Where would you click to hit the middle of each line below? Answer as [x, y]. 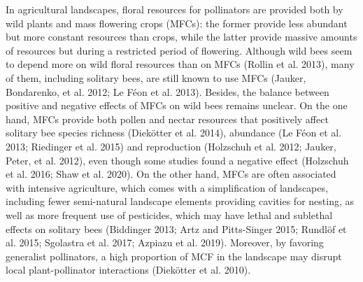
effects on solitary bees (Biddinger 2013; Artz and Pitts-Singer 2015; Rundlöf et [176, 228]
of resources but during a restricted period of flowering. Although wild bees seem [179, 50]
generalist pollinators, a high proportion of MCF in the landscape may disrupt [174, 256]
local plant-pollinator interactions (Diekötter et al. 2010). [128, 270]
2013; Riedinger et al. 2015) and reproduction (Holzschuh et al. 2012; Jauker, [171, 146]
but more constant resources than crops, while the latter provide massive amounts [181, 37]
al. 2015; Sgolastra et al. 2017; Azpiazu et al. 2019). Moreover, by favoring [165, 242]
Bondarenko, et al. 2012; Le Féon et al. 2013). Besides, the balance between [168, 91]
